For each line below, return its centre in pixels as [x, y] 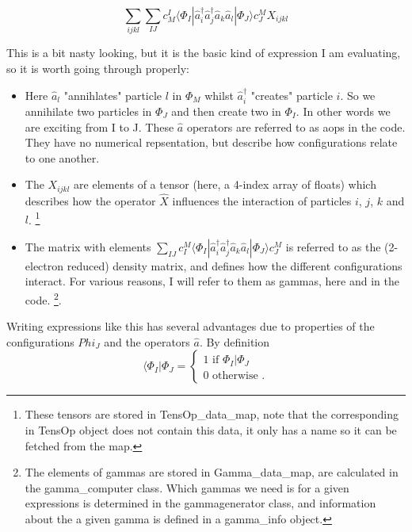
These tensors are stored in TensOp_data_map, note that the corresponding [212, 414]
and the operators [147, 341]
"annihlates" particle [113, 95]
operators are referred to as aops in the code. [296, 126]
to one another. [62, 157]
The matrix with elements [88, 246]
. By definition [235, 341]
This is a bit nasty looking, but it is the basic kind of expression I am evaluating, [204, 53]
